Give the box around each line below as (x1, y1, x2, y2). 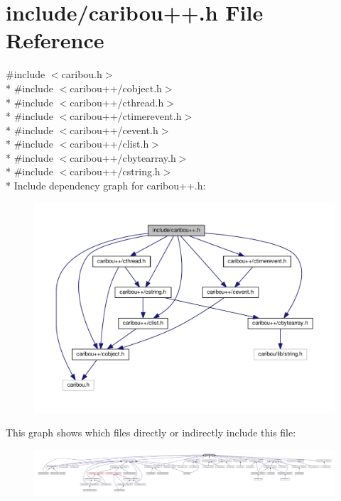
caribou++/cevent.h (70, 122, 158, 137)
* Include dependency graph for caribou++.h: (6, 178, 206, 193)
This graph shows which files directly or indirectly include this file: (6, 425, 296, 440)
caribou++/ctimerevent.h (70, 109, 182, 123)
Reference (6, 26, 104, 55)
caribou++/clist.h (70, 136, 149, 151)
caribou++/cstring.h (70, 164, 161, 179)
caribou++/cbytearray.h (70, 150, 176, 165)
